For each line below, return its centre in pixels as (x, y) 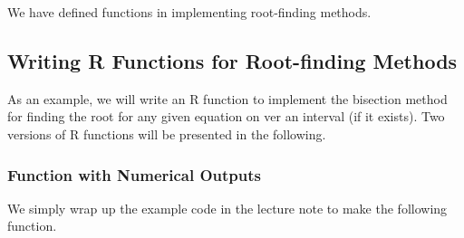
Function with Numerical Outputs (135, 174)
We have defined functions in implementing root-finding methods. (189, 12)
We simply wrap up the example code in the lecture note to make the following (227, 208)
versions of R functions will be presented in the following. (167, 133)
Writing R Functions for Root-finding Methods (232, 60)
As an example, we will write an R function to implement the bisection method (227, 98)
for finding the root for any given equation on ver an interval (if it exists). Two (226, 116)
